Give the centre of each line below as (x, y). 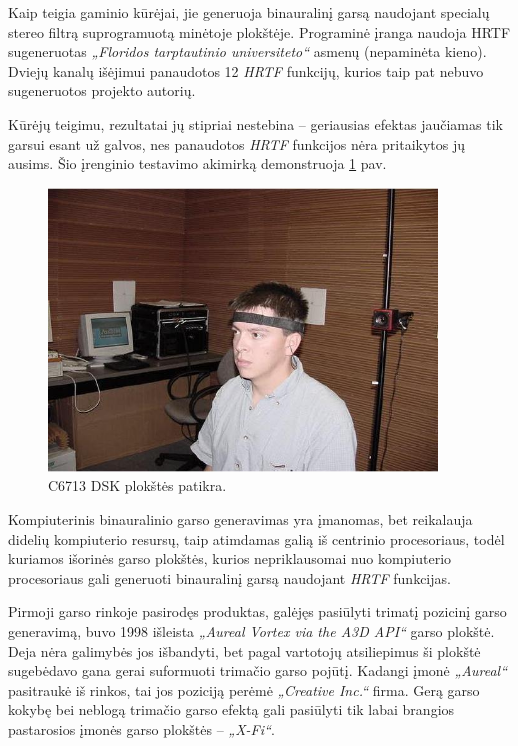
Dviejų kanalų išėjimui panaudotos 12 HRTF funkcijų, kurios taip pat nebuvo (246, 70)
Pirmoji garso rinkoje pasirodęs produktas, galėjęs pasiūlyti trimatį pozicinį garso (257, 611)
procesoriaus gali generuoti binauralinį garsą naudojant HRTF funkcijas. (229, 577)
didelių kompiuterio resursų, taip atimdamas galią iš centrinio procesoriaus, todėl (256, 538)
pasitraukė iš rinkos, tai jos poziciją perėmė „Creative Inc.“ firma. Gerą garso (244, 689)
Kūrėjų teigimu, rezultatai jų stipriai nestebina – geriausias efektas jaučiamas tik (255, 123)
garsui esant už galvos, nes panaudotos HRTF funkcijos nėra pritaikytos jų (237, 143)
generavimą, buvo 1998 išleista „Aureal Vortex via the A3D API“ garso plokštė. (251, 631)
